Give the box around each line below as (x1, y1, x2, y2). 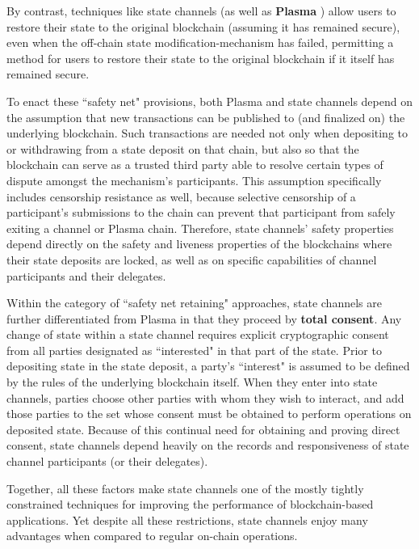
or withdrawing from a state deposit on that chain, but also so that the (6, 140, 359, 157)
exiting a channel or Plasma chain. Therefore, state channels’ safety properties (6, 219, 394, 236)
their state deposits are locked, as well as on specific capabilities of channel (6, 251, 377, 268)
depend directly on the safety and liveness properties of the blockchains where (6, 235, 392, 252)
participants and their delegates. (6, 267, 166, 284)
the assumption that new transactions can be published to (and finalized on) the (6, 108, 405, 125)
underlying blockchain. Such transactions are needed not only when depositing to (6, 125, 409, 141)
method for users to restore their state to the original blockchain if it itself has (6, 49, 395, 66)
